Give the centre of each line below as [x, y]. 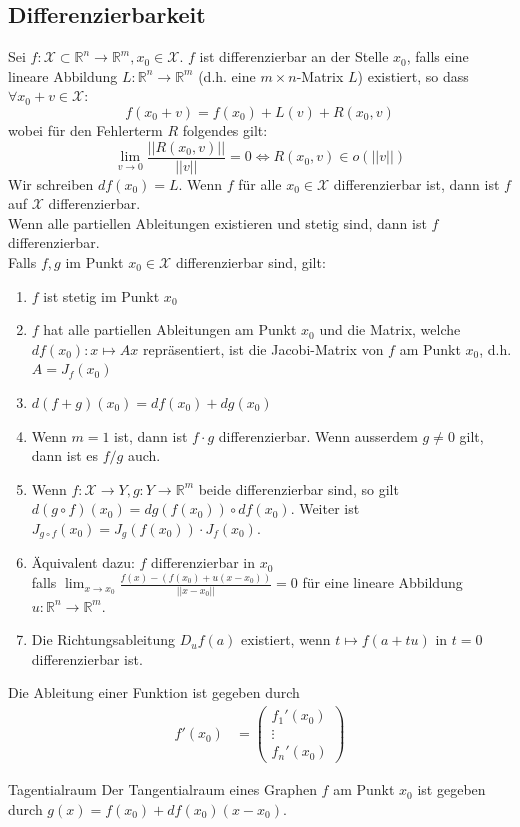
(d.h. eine [227, 75]
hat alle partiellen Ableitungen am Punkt [170, 329]
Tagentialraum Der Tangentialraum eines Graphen [162, 789]
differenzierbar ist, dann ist [416, 183]
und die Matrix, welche [390, 329]
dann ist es [65, 455]
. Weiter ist [325, 508]
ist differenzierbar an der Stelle [294, 56]
